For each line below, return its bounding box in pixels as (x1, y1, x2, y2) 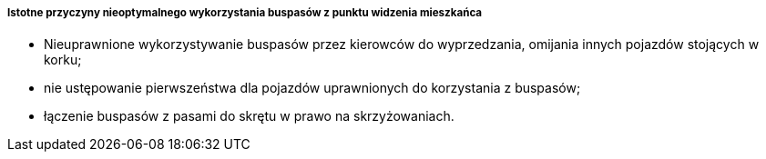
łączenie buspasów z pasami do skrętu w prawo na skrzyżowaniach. (44, 108, 454, 124)
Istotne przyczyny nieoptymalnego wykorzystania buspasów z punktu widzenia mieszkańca (7, 6, 483, 19)
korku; (44, 52, 82, 68)
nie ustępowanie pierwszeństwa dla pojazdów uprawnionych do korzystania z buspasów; (44, 80, 581, 96)
